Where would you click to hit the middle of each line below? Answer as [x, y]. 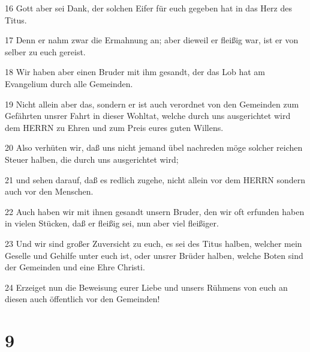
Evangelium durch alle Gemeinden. [69, 83]
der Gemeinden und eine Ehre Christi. [75, 267]
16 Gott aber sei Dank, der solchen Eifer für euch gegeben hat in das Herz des [148, 8]
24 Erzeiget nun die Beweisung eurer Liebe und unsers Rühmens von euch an [146, 287]
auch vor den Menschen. [49, 191]
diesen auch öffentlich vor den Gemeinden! [82, 299]
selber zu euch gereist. [45, 51]
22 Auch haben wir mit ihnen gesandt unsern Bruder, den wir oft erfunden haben [155, 211]
